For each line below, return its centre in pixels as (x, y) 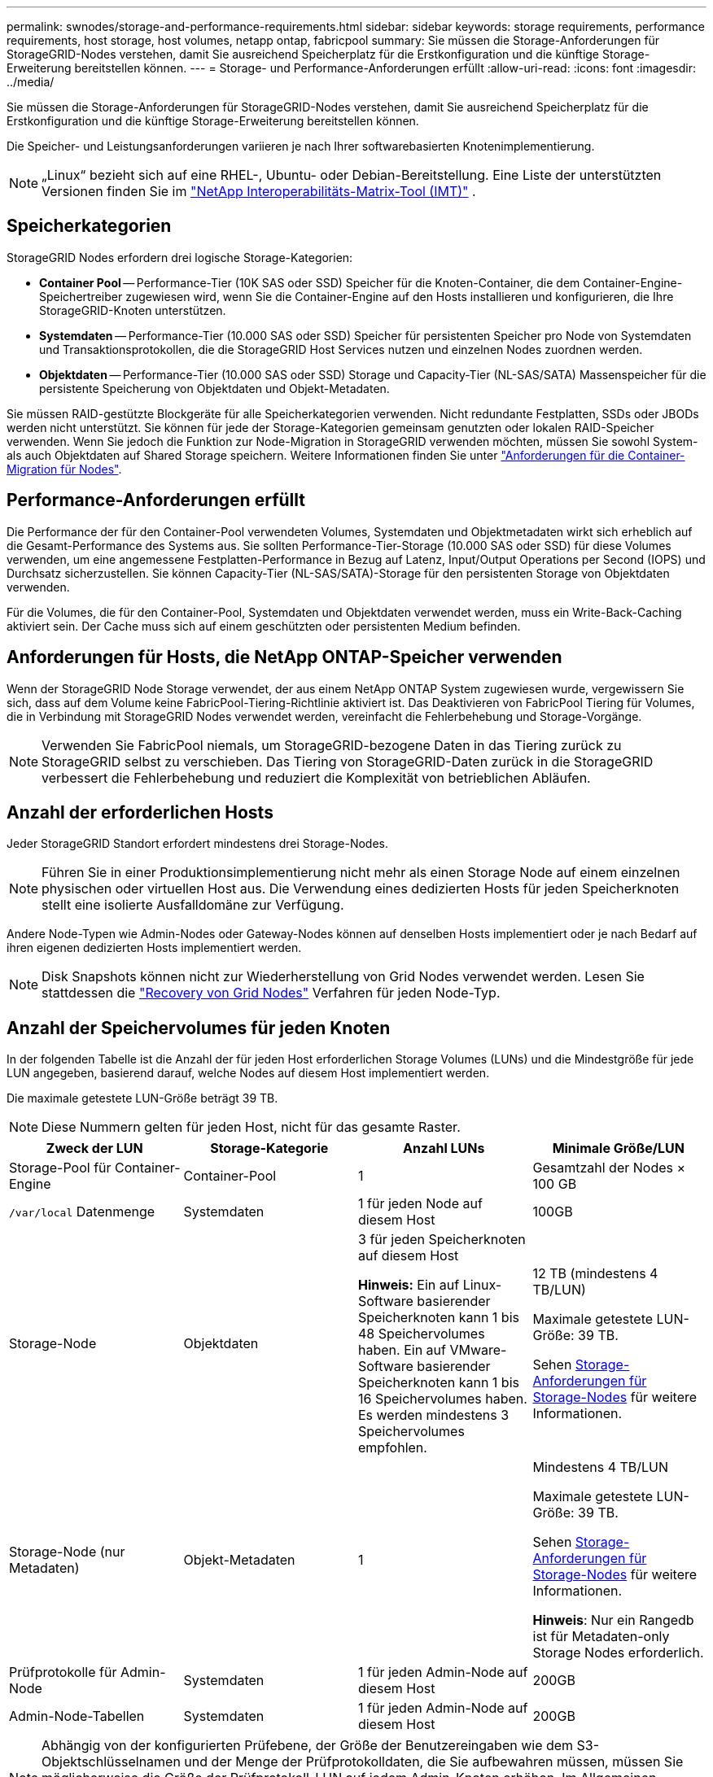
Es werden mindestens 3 (434, 1415)
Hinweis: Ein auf (409, 1285)
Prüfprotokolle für (63, 1672)
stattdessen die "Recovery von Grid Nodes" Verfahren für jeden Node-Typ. (271, 993)
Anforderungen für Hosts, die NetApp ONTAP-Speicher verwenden (284, 657)
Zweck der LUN (94, 1148)
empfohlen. (393, 1448)
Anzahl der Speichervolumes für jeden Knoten (199, 1028)
